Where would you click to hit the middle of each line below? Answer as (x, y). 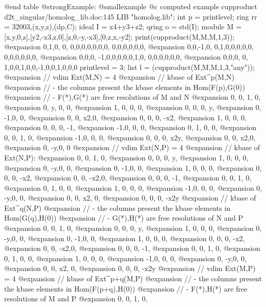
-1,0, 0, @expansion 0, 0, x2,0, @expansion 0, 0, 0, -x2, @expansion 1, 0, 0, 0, (126, 117)
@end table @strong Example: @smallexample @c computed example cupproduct (131, 6)
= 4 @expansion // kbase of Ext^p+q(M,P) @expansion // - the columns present (133, 278)
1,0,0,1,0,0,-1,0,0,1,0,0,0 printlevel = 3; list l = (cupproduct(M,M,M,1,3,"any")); (130, 67)
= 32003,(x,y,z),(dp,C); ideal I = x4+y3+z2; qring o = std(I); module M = (123, 26)
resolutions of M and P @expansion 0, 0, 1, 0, (76, 299)
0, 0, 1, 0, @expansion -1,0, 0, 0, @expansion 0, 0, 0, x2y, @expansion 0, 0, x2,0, (130, 137)
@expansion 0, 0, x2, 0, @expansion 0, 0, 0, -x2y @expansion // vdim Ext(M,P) (130, 268)
